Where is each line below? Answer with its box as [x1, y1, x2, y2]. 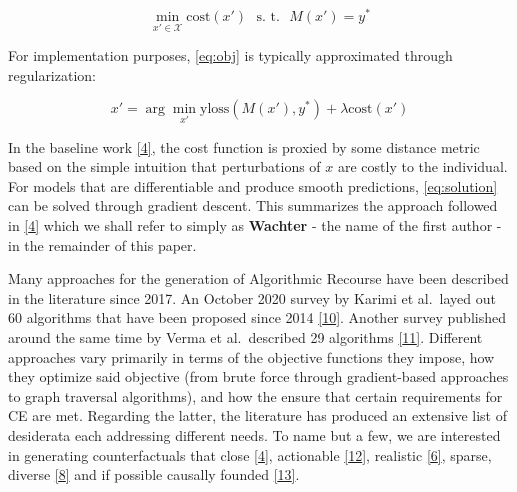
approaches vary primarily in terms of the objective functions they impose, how [8, 346, 495, 367]
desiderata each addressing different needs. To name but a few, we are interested [8, 425, 501, 446]
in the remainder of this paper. [8, 234, 197, 255]
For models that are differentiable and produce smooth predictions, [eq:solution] [8, 175, 498, 196]
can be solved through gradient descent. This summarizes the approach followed [8, 195, 498, 216]
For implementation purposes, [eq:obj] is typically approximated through [8, 45, 453, 66]
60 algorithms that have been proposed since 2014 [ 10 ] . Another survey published [8, 307, 506, 328]
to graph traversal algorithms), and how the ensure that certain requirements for [8, 385, 503, 406]
